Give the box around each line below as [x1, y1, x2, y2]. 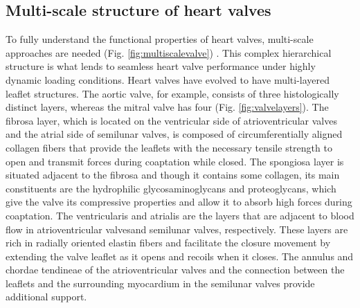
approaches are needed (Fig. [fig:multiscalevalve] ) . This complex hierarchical [6, 45, 332, 60]
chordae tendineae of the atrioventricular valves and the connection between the [6, 262, 345, 277]
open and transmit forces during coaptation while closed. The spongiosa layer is [6, 154, 344, 168]
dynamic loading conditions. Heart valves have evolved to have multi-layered [6, 72, 330, 87]
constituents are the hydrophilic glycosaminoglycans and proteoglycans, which [6, 181, 336, 195]
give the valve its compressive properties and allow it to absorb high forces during [6, 194, 352, 209]
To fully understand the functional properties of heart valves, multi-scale [6, 32, 314, 46]
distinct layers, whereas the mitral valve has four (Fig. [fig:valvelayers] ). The [6, 100, 329, 114]
